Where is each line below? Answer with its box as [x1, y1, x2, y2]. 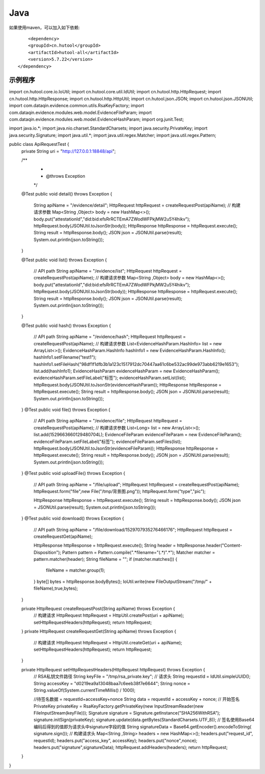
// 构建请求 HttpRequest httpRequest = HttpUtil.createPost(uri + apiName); [33, 612, 184, 618]
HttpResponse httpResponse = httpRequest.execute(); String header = [33, 543, 176, 549]
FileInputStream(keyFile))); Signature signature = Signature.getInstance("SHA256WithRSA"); [33, 710, 220, 716]
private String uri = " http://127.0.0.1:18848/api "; [21, 148, 116, 154]
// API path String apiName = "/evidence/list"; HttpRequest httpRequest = [33, 268, 182, 274]
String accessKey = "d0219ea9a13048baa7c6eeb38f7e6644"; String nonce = [33, 680, 191, 686]
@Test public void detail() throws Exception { [21, 191, 112, 197]
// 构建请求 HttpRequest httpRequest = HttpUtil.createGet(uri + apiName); [33, 639, 183, 645]
